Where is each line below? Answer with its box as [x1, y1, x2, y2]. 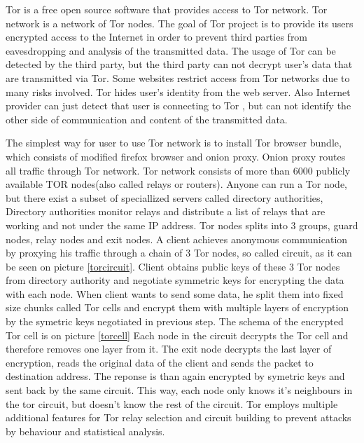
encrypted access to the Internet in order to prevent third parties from [6, 29, 308, 44]
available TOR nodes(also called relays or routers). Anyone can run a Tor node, [6, 177, 348, 191]
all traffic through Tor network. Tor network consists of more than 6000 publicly [6, 163, 351, 177]
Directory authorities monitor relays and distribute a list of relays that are [6, 204, 325, 219]
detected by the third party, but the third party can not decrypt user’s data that [6, 57, 353, 71]
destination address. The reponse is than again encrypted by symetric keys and [6, 369, 345, 383]
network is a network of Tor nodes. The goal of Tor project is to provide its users [6, 15, 353, 30]
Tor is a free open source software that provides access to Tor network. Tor [6, 2, 328, 16]
